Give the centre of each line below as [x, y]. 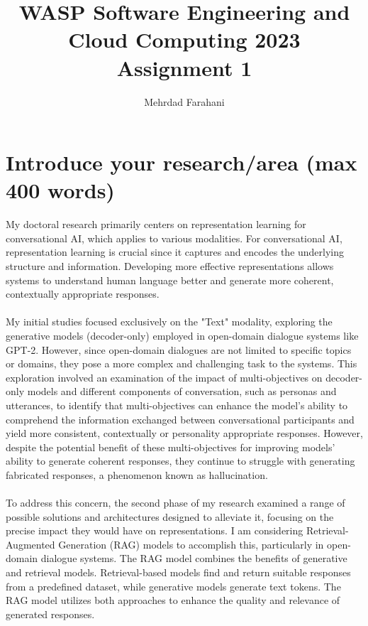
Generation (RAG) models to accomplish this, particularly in [191, 544]
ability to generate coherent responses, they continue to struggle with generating [180, 461]
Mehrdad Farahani [184, 101]
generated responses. [50, 614]
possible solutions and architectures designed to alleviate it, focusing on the [170, 516]
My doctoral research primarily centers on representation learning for [156, 224]
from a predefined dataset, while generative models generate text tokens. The [173, 586]
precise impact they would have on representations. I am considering [155, 530]
